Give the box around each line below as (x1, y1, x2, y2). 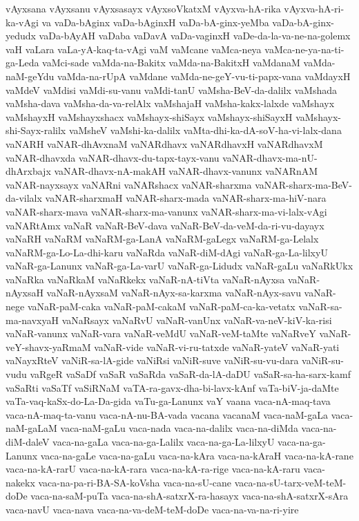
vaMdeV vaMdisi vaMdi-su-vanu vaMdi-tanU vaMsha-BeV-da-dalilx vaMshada (6, 82, 338, 97)
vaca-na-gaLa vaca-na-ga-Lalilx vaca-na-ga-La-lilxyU (52, 435, 275, 448)
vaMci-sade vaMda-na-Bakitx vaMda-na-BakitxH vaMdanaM (42, 55, 300, 70)
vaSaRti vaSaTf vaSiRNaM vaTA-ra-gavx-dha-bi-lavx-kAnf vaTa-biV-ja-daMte (6, 380, 339, 395)
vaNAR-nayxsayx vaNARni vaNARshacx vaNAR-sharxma (6, 177, 252, 191)
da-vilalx (6, 191, 42, 205)
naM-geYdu (6, 68, 55, 83)
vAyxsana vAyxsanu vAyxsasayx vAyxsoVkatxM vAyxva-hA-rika (6, 1, 281, 15)
